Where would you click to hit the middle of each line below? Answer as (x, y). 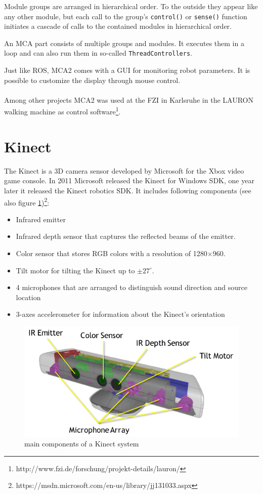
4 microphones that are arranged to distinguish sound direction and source (132, 287)
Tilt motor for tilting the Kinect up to (75, 270)
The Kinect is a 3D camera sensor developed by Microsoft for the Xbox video (124, 170)
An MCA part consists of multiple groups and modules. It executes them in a (124, 43)
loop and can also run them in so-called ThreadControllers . (98, 53)
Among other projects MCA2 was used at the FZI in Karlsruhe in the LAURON (129, 99)
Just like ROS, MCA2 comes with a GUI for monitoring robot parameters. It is (127, 70)
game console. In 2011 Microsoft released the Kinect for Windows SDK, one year (129, 180)
